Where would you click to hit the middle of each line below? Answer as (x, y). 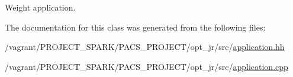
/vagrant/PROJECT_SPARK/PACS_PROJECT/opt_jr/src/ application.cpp (146, 66)
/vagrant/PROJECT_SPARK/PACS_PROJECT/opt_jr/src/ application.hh (145, 47)
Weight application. (40, 7)
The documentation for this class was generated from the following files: (135, 27)
